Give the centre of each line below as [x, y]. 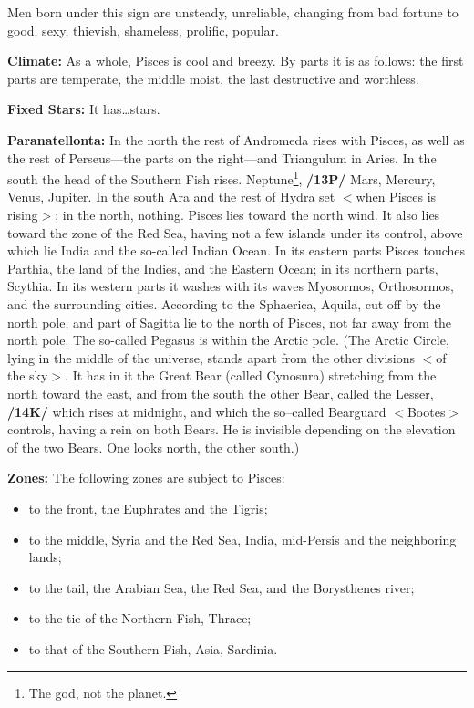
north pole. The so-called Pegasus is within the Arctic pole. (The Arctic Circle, [228, 340]
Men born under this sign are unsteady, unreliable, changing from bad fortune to [233, 12]
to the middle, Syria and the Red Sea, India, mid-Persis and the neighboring [242, 539]
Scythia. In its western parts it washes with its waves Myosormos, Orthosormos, [231, 286]
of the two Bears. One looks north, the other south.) [154, 447]
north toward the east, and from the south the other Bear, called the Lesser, [221, 393]
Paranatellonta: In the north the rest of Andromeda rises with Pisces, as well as [236, 139]
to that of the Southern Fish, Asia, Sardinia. [153, 648]
